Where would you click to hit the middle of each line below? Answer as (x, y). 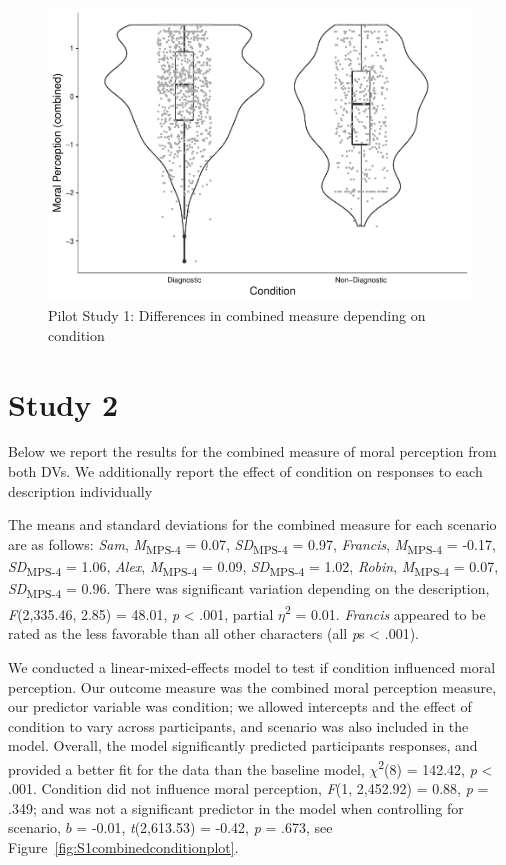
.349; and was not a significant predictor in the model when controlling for (236, 807)
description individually (80, 490)
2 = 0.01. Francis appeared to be (385, 612)
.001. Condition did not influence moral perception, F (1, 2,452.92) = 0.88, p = (248, 788)
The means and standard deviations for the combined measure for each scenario (252, 524)
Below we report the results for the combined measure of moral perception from (252, 451)
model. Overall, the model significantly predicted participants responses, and (243, 745)
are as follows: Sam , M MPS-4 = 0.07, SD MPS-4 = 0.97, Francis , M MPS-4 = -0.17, (252, 545)
